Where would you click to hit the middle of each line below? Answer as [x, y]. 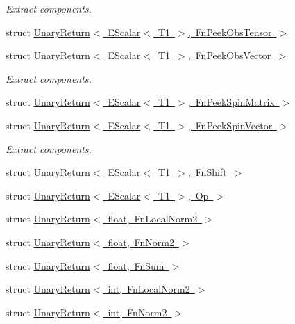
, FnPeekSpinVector [230, 125]
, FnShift [207, 172]
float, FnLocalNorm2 [153, 219]
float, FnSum [136, 265]
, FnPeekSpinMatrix [231, 102]
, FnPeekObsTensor [230, 32]
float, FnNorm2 [141, 242]
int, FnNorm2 [137, 312]
